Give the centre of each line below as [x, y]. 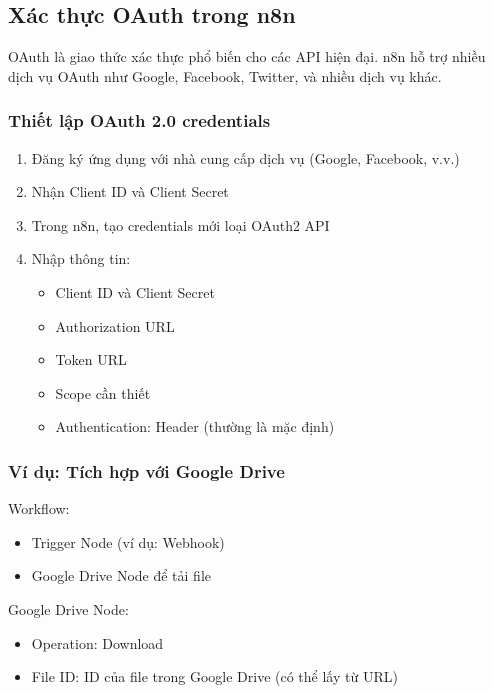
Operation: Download [97, 642]
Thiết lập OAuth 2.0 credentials [139, 120]
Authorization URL [115, 325]
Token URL [91, 359]
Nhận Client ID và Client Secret [130, 191]
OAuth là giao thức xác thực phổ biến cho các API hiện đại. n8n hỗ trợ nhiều [247, 56]
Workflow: [39, 508]
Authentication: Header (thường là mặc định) [195, 426]
